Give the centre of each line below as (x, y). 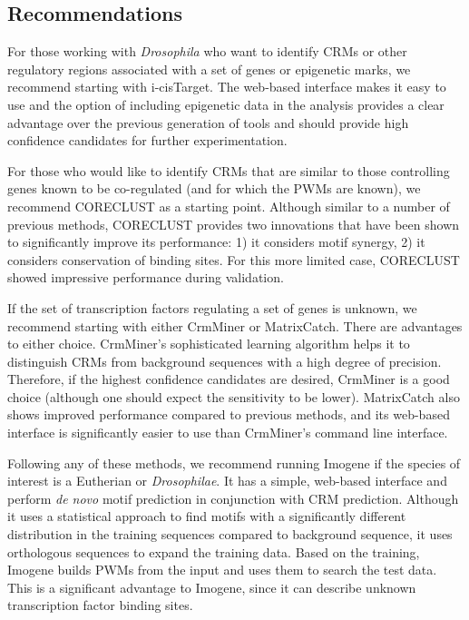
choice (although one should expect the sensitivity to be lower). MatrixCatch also (234, 396)
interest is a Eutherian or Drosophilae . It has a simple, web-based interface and (227, 481)
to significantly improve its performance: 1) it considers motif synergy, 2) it (216, 242)
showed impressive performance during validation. (146, 277)
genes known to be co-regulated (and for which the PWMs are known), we (214, 188)
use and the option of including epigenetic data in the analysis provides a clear (226, 104)
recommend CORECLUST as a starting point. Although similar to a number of (229, 206)
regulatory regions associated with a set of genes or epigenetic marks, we (209, 69)
